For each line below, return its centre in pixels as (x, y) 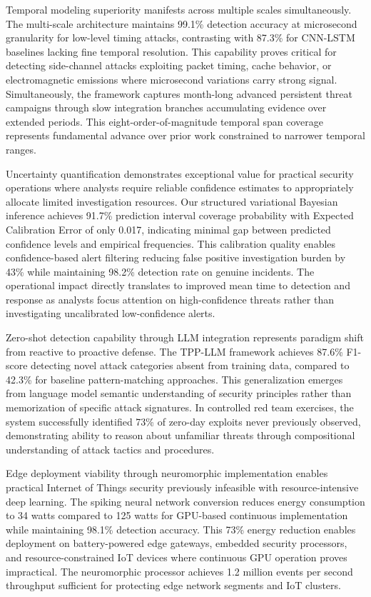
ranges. (21, 149)
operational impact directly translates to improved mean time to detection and (178, 285)
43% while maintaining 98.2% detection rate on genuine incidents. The (160, 271)
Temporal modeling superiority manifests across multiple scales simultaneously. (179, 9)
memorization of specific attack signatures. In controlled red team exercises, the (180, 407)
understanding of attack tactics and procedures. (110, 449)
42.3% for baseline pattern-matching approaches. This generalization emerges (174, 379)
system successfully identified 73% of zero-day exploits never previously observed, (183, 421)
